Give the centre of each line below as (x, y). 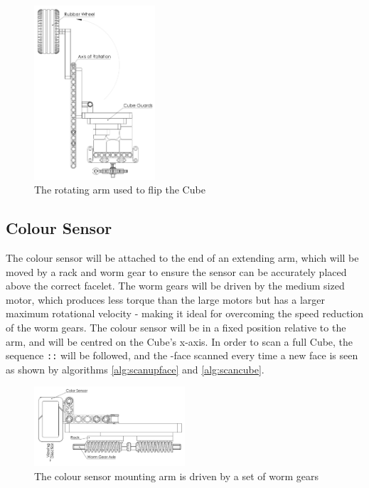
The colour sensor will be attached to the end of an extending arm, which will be (182, 257)
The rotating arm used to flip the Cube (120, 190)
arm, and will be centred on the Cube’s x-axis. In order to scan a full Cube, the (180, 341)
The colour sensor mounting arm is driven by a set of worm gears (176, 476)
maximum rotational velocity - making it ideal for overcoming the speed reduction (185, 313)
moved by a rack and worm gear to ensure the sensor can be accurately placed (176, 271)
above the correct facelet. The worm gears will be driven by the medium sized (175, 286)
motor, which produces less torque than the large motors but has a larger (166, 299)
